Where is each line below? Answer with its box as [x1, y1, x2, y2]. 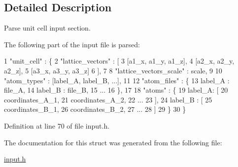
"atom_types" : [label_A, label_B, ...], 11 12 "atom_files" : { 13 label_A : [4, 75, 230, 85]
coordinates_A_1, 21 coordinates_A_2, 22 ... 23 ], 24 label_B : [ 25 [4, 94, 212, 104]
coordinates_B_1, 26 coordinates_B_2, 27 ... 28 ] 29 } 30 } [4, 104, 186, 114]
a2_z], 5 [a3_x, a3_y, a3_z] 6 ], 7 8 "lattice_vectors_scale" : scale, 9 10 [4, 65, 222, 75]
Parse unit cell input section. [4, 23, 91, 33]
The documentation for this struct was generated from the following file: [4, 137, 222, 147]
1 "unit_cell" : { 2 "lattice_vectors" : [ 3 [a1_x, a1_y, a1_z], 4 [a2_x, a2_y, [4, 56, 235, 66]
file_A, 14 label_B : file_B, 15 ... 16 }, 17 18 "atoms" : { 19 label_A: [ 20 [4, 85, 228, 95]
